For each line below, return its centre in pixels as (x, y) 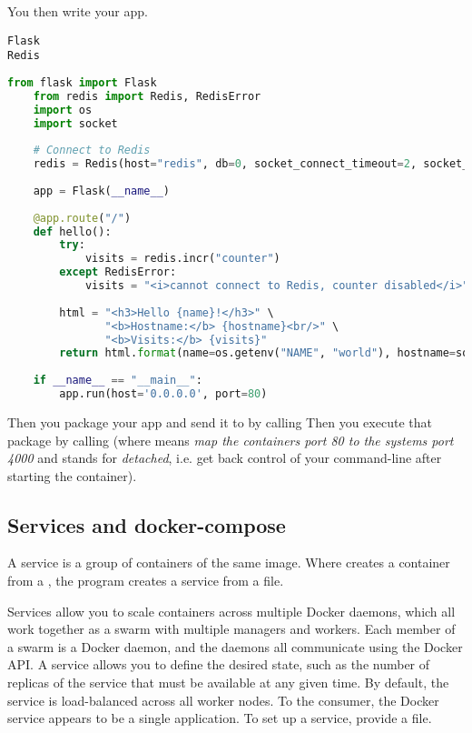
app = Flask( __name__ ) (102, 191)
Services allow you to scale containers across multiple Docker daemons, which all (231, 611)
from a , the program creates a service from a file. (146, 581)
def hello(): (72, 231)
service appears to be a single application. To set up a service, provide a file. (220, 718)
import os (63, 110)
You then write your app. (78, 11)
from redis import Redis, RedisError (147, 96)
